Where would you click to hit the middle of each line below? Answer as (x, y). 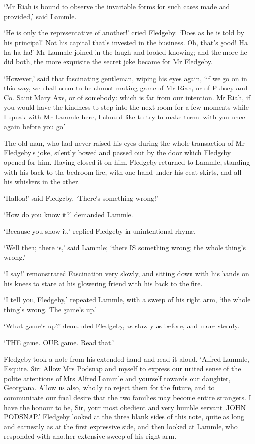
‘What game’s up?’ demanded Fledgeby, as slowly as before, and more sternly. (122, 326)
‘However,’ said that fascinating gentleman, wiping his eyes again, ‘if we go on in (126, 78)
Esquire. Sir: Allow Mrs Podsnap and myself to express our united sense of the (123, 369)
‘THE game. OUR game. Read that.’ (59, 342)
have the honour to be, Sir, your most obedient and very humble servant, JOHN (125, 407)
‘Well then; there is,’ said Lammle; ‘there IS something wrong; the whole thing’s (125, 247)
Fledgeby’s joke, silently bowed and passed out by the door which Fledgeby (118, 152)
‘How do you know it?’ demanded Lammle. (69, 214)
